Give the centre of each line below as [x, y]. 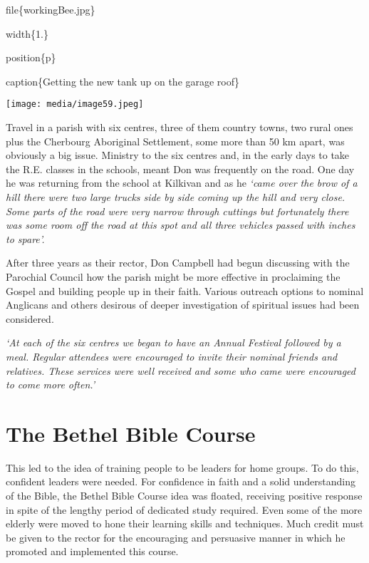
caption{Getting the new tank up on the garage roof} [123, 81]
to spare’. [25, 238]
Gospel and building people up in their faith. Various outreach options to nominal [185, 290]
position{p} [31, 57]
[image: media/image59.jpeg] [75, 104]
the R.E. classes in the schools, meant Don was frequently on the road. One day [180, 169]
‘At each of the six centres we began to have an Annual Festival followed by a [173, 342]
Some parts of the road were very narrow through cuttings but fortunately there [177, 211]
